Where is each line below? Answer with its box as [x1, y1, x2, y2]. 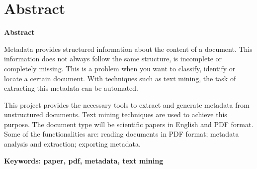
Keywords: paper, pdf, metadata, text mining [4, 155, 164, 166]
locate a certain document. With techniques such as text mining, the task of [4, 73, 236, 83]
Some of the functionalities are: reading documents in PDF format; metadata [4, 129, 239, 139]
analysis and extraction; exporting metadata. [4, 139, 141, 149]
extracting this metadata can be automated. [4, 83, 139, 93]
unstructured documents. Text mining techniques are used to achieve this [4, 109, 227, 120]
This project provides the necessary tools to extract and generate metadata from [4, 99, 250, 110]
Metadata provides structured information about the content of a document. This [4, 43, 253, 54]
